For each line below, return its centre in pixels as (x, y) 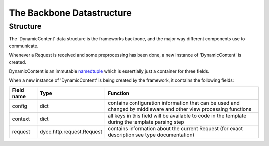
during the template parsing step (146, 122)
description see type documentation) (151, 135)
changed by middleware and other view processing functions (180, 109)
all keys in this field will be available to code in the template (177, 116)
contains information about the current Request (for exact (175, 128)
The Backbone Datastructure (70, 13)
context (21, 119)
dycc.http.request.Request (71, 131)
